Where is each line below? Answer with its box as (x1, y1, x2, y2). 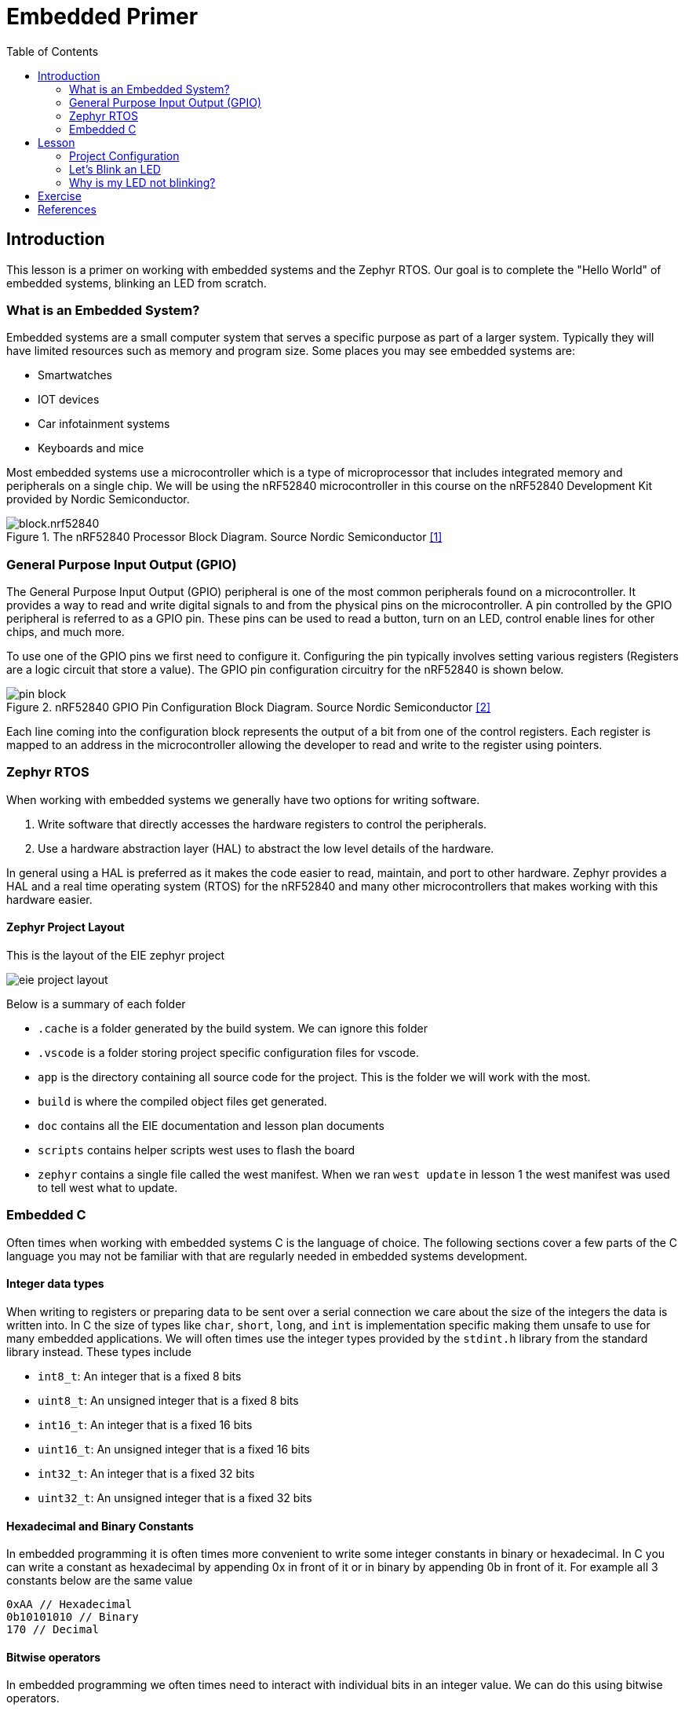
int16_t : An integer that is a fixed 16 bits (38, 1418, 253, 1432)
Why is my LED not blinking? (69, 175, 216, 189)
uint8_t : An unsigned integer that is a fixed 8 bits (38, 1394, 299, 1408)
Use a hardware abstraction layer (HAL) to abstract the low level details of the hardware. (38, 841, 494, 855)
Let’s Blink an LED (69, 162, 161, 176)
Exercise (38, 188, 82, 203)
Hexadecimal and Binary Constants (6, 1519, 194, 1533)
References (38, 202, 97, 216)
